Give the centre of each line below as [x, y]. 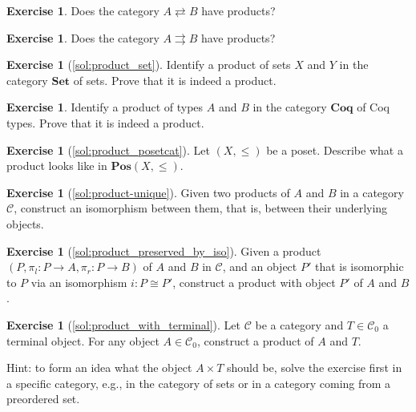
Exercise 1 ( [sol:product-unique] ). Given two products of [148, 192]
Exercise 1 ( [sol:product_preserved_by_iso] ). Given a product [164, 250]
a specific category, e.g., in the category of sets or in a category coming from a [199, 383]
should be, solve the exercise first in [315, 368]
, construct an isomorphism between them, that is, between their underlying [201, 208]
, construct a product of [255, 340]
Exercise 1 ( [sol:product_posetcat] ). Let [108, 149]
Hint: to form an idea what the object [99, 368]
